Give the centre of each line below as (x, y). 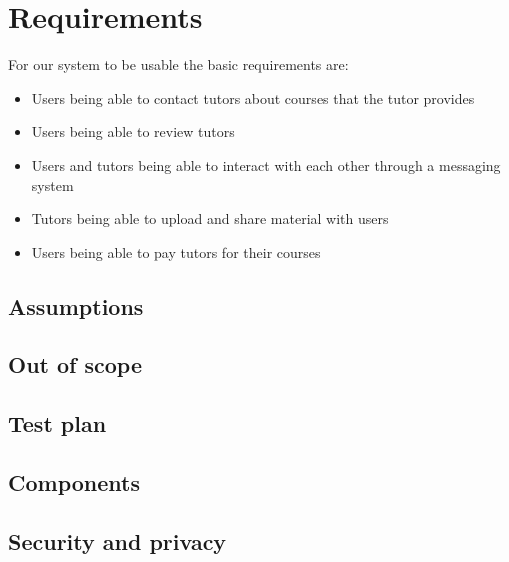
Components (74, 482)
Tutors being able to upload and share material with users (210, 218)
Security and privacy (117, 540)
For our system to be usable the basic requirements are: (178, 64)
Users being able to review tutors (133, 131)
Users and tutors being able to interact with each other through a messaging (266, 164)
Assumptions (76, 305)
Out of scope (75, 364)
